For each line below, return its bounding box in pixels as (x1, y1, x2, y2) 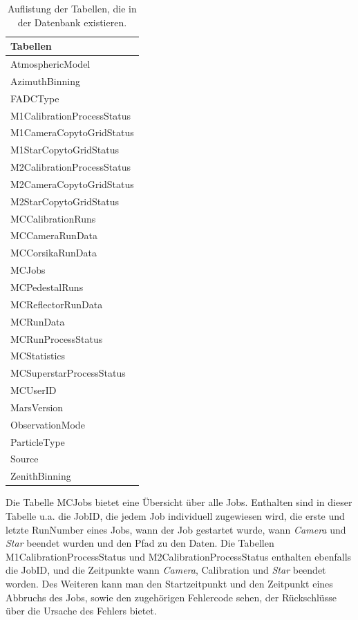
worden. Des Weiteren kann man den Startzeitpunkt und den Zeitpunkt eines (6, 576, 333, 590)
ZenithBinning (10, 469, 71, 483)
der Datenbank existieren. (17, 15, 127, 29)
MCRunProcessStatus (10, 331, 103, 346)
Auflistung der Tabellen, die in (7, 1, 137, 15)
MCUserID (10, 383, 57, 397)
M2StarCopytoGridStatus (10, 194, 120, 208)
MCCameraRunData (10, 228, 98, 243)
